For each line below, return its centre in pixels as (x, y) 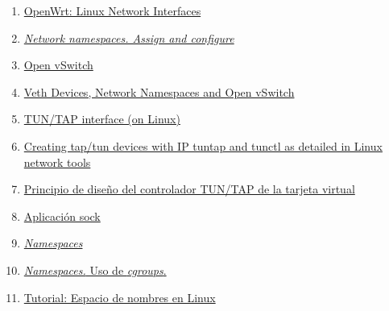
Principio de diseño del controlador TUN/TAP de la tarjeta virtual (189, 189)
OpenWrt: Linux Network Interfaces (112, 10)
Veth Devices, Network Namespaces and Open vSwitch (159, 91)
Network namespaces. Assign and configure (129, 37)
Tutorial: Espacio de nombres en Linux (120, 297)
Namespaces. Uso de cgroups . (95, 270)
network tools (57, 162)
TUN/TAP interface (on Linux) (102, 119)
